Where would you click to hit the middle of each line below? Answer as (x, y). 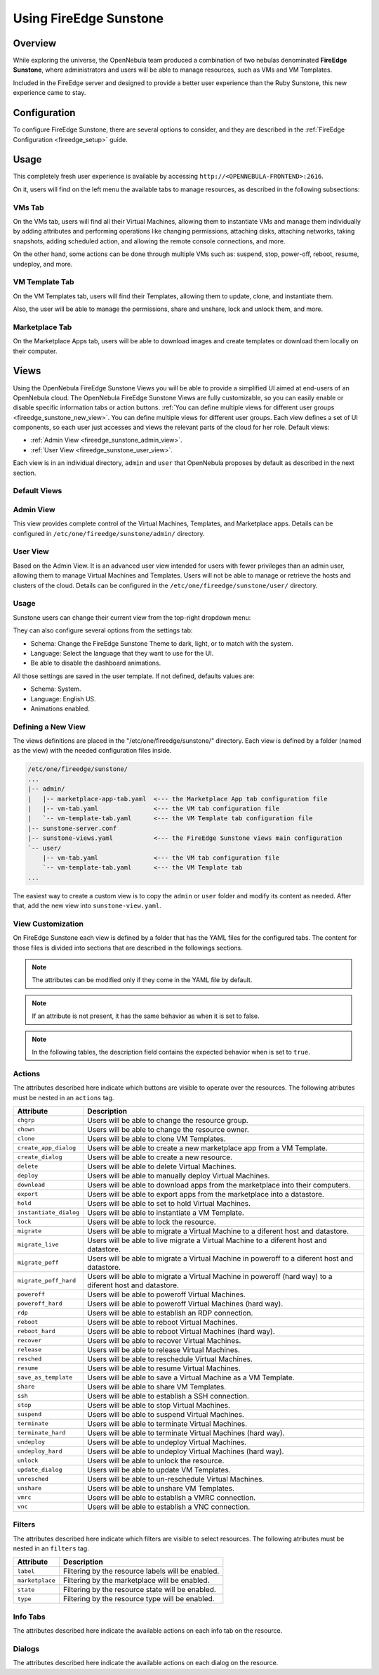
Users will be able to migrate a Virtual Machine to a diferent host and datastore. (218, 1231)
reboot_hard (36, 1331)
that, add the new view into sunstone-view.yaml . (87, 906)
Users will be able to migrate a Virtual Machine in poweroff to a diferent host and (220, 1258)
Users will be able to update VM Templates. (159, 1470)
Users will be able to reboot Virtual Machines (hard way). (181, 1331)
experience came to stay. (49, 93)
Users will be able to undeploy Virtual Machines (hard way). (186, 1451)
